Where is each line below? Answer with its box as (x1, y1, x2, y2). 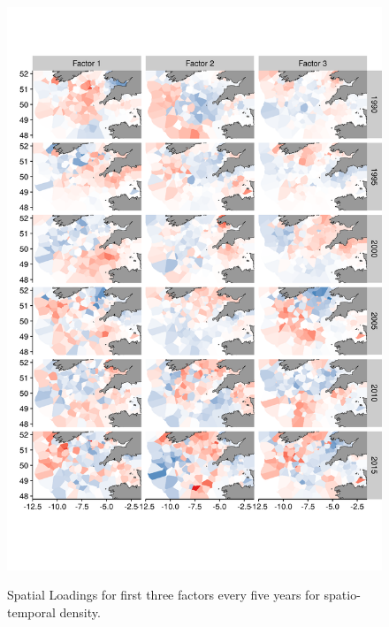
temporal (7, 602, 56, 621)
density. (59, 602, 101, 621)
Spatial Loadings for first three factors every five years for (7, 585, 320, 604)
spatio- (324, 585, 361, 604)
